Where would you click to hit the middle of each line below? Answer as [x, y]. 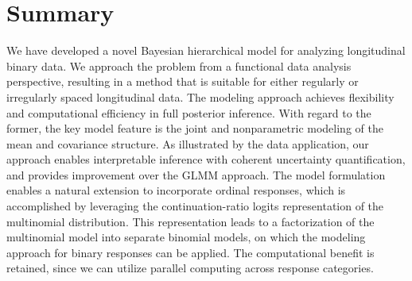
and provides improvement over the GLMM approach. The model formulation [196, 174]
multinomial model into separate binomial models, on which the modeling [186, 237]
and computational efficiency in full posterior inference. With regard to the [189, 112]
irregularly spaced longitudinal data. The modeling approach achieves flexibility [200, 96]
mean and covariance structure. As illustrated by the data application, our [188, 143]
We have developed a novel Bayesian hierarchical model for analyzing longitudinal [206, 50]
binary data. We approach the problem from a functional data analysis [179, 65]
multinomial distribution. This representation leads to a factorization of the [190, 221]
